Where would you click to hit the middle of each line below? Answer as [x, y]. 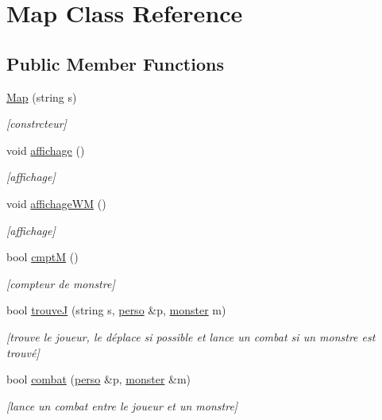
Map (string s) [42, 96]
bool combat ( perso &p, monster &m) [99, 379]
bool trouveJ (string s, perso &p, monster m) [116, 310]
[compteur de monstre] [61, 283]
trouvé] [23, 352]
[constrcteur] [37, 123]
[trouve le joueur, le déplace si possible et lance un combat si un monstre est [191, 336]
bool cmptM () [42, 257]
